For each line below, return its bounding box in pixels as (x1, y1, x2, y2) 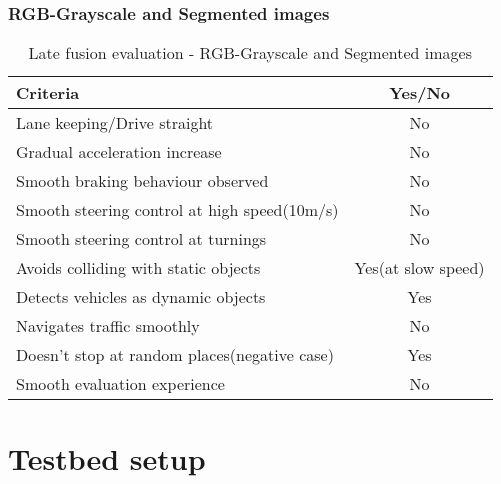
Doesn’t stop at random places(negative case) (16, 343, 334, 367)
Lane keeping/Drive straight (16, 111, 214, 135)
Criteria (16, 81, 80, 105)
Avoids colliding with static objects (16, 256, 261, 280)
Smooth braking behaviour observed (16, 169, 269, 193)
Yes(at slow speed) (354, 256, 485, 280)
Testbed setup (8, 438, 206, 479)
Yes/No (389, 81, 451, 105)
